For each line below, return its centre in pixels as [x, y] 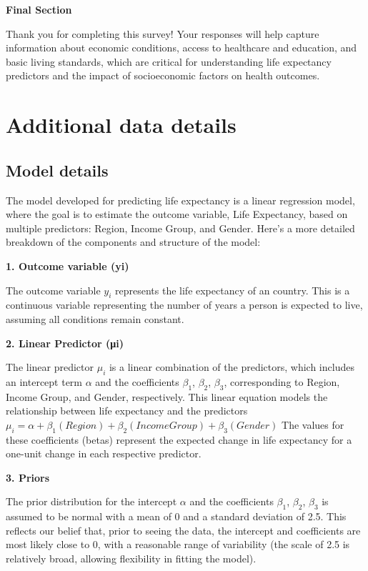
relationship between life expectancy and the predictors [127, 411]
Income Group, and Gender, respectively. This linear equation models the [167, 396]
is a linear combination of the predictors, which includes [232, 367]
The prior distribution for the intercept [91, 501]
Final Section [39, 9]
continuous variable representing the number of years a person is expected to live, [184, 305]
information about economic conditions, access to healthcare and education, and [181, 48]
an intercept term [44, 381]
